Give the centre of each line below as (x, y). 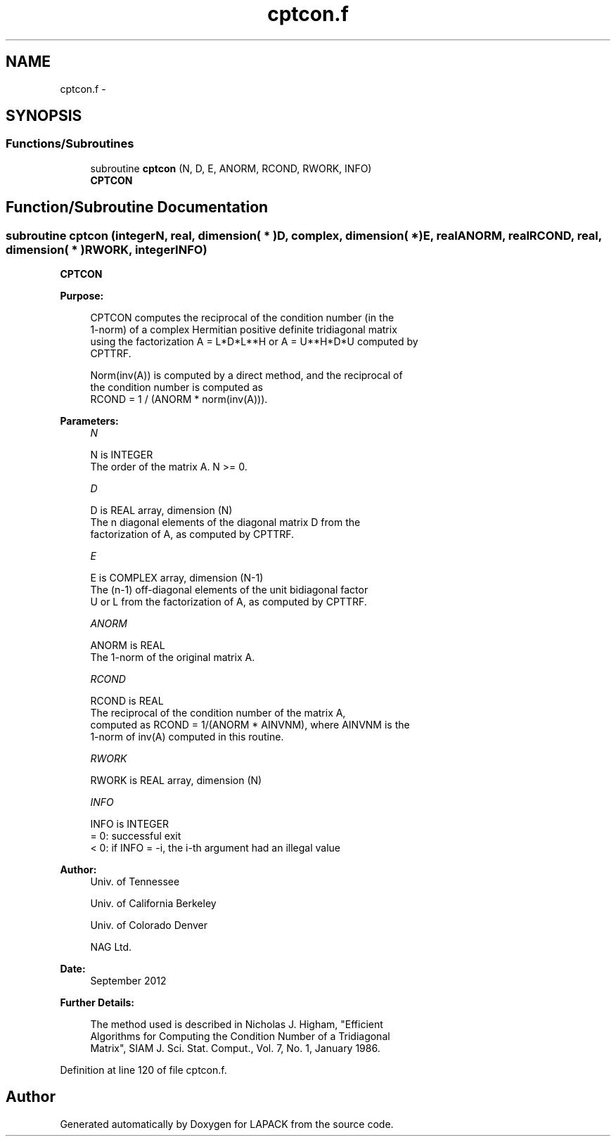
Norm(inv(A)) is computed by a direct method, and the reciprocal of (246, 376)
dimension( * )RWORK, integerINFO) (107, 249)
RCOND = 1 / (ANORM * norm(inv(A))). (179, 399)
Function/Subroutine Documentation (137, 207)
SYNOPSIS (44, 116)
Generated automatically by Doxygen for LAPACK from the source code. (227, 1124)
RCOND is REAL (127, 701)
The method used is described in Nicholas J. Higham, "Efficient (237, 1025)
